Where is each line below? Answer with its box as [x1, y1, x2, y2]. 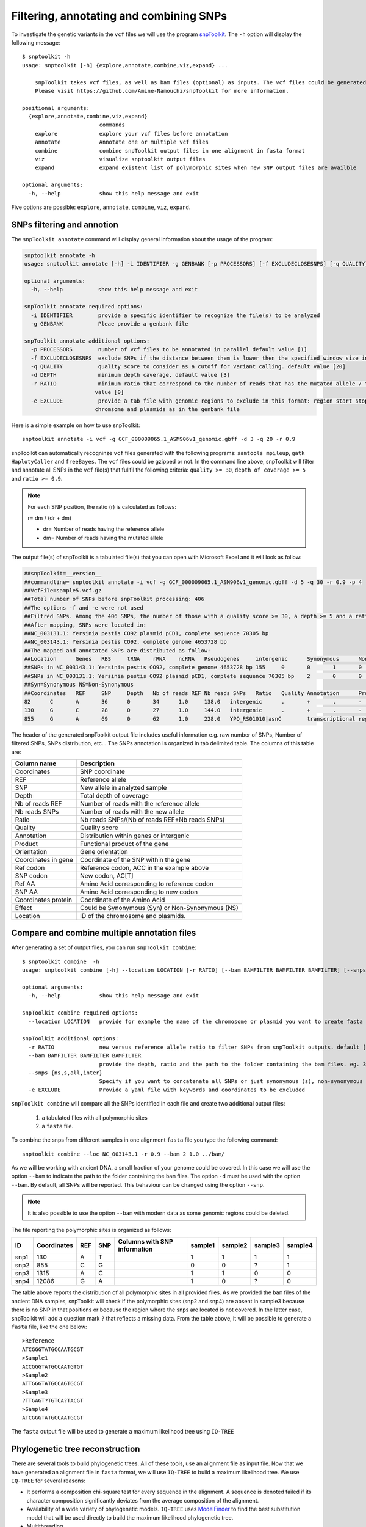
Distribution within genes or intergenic [80, 831, 190, 840]
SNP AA [15, 887, 38, 896]
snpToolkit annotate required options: [24, 303, 143, 310]
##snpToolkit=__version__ [24, 570, 102, 577]
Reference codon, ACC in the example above [80, 863, 209, 872]
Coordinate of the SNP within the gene [80, 855, 191, 864]
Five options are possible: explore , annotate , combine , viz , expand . [11, 203, 191, 211]
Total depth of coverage [80, 791, 149, 800]
